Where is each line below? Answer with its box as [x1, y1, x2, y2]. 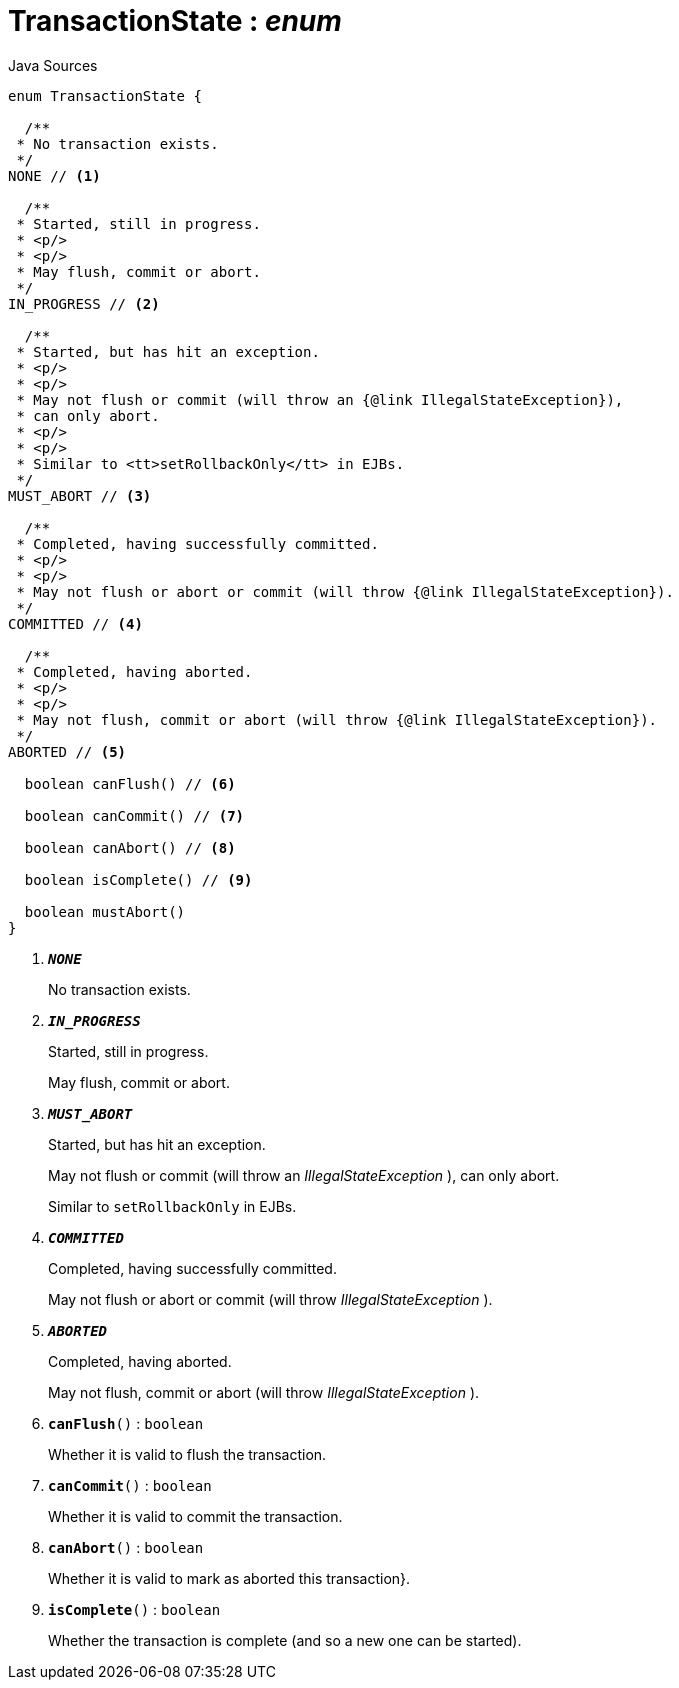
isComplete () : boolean [48, 1600, 221, 1618]
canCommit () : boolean [48, 1476, 212, 1494]
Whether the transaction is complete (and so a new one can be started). [48, 1631, 522, 1649]
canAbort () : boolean [48, 1538, 204, 1556]
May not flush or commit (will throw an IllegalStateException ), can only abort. [48, 1166, 560, 1184]
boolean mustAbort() [24, 903, 186, 920]
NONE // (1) [8, 167, 101, 184]
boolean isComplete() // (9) [24, 871, 253, 888]
